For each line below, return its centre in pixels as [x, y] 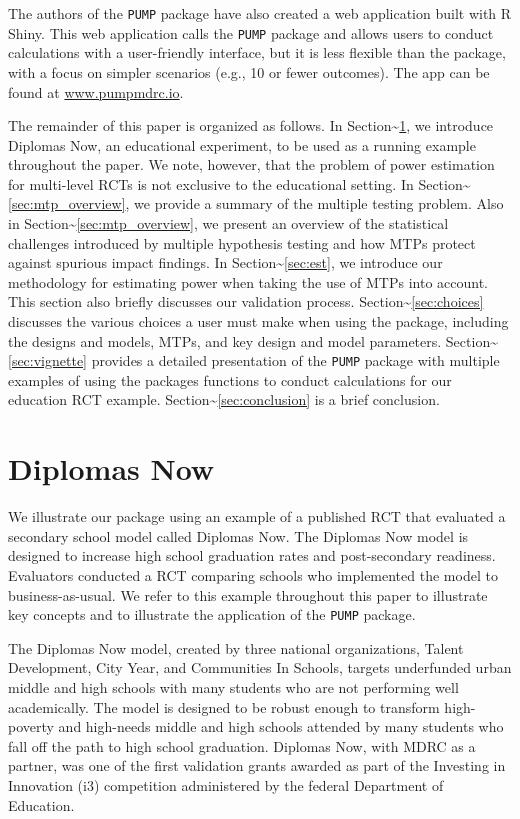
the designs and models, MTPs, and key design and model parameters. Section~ [253, 340]
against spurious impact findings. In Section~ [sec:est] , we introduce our [225, 262]
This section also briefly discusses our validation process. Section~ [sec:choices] [246, 301]
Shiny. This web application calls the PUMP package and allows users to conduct [251, 32]
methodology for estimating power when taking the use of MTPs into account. [248, 281]
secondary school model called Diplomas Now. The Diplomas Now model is [238, 535]
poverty [31, 726]
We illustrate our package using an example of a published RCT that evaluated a [257, 516]
